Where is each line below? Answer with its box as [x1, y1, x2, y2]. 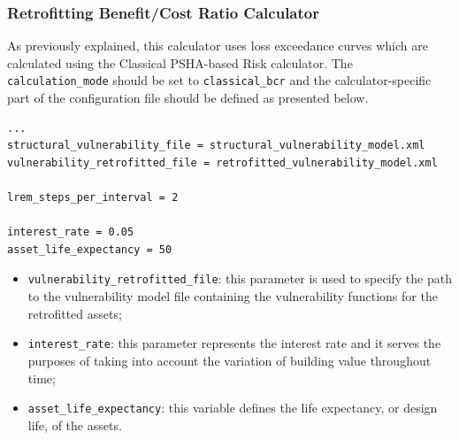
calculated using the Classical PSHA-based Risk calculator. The [7, 53, 353, 72]
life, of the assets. [27, 415, 122, 434]
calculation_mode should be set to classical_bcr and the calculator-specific [7, 71, 432, 89]
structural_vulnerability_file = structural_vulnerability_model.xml [7, 139, 425, 152]
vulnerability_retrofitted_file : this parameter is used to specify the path [27, 269, 452, 288]
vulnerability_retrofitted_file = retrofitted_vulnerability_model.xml [7, 156, 438, 169]
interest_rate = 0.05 [7, 226, 134, 239]
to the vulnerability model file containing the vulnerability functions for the [27, 287, 438, 305]
